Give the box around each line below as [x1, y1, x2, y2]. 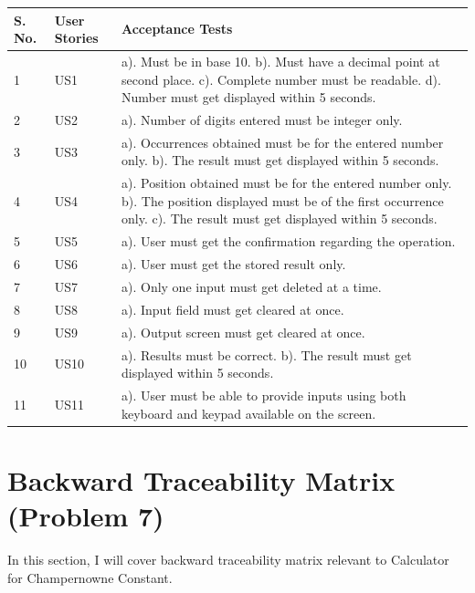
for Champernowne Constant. [7, 567, 173, 587]
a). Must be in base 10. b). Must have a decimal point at [121, 51, 440, 70]
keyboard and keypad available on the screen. [121, 403, 376, 422]
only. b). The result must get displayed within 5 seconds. [121, 151, 439, 170]
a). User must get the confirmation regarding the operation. [121, 232, 456, 251]
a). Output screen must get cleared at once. [121, 322, 365, 341]
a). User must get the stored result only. [121, 255, 346, 274]
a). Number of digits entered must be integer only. [121, 109, 403, 129]
